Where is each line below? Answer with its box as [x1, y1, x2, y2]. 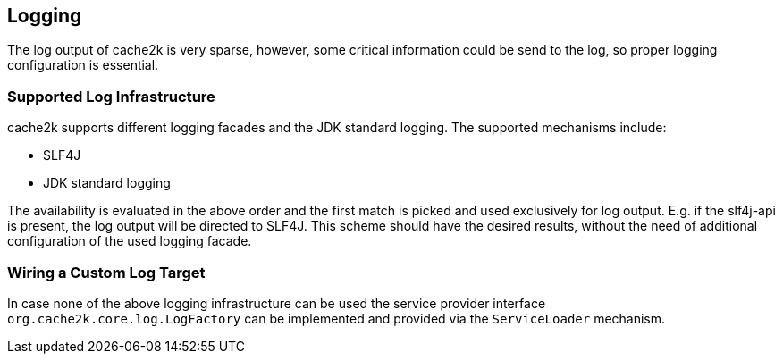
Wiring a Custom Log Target [7, 263, 206, 281]
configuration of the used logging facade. [7, 233, 252, 249]
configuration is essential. [7, 57, 159, 73]
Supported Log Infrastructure [7, 87, 215, 105]
